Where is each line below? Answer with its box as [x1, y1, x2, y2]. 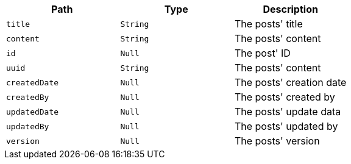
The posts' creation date [234, 76, 347, 88]
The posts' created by [234, 91, 335, 103]
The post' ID [234, 47, 291, 59]
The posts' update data [234, 105, 341, 118]
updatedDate [6, 107, 59, 116]
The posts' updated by [234, 120, 338, 132]
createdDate [6, 77, 59, 87]
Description [263, 3, 318, 15]
